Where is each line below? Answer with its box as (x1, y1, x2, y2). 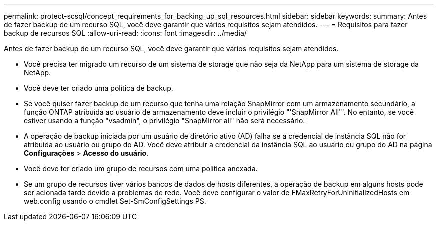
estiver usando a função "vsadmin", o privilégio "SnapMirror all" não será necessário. (24, 116, 305, 125)
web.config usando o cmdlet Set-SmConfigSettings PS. (24, 197, 206, 205)
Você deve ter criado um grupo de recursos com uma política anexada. (24, 164, 258, 173)
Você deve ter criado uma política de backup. (24, 84, 173, 92)
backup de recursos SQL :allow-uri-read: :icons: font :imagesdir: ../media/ (4, 29, 247, 37)
